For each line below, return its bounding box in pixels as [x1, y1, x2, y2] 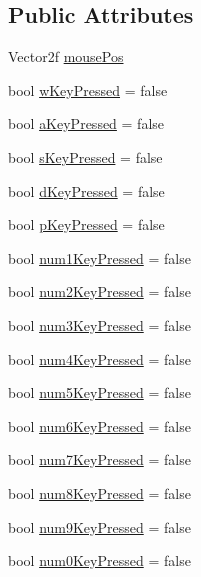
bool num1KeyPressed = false [8, 247, 191, 268]
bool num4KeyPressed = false [8, 348, 191, 369]
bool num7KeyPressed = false [8, 449, 191, 470]
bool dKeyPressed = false [8, 180, 165, 201]
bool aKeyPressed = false [8, 113, 165, 134]
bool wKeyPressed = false [8, 79, 168, 100]
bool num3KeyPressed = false [8, 314, 191, 335]
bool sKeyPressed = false [8, 146, 163, 167]
